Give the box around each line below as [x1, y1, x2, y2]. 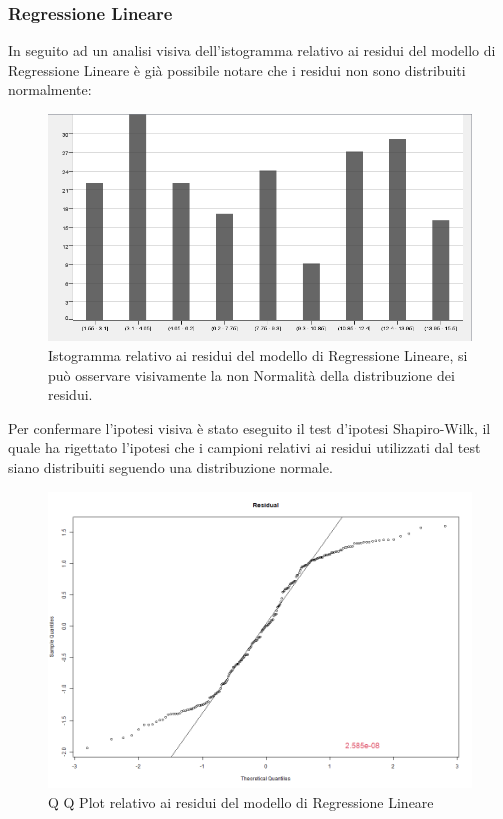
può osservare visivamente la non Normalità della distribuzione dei [48, 364, 455, 385]
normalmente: [8, 79, 92, 100]
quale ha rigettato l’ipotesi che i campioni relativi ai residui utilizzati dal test [8, 437, 481, 458]
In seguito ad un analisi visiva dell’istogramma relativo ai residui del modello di [8, 40, 496, 61]
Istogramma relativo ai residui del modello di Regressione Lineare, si [48, 345, 468, 366]
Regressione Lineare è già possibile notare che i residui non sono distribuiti [8, 59, 466, 80]
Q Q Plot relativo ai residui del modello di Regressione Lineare [48, 791, 434, 812]
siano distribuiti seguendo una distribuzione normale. [8, 456, 333, 477]
